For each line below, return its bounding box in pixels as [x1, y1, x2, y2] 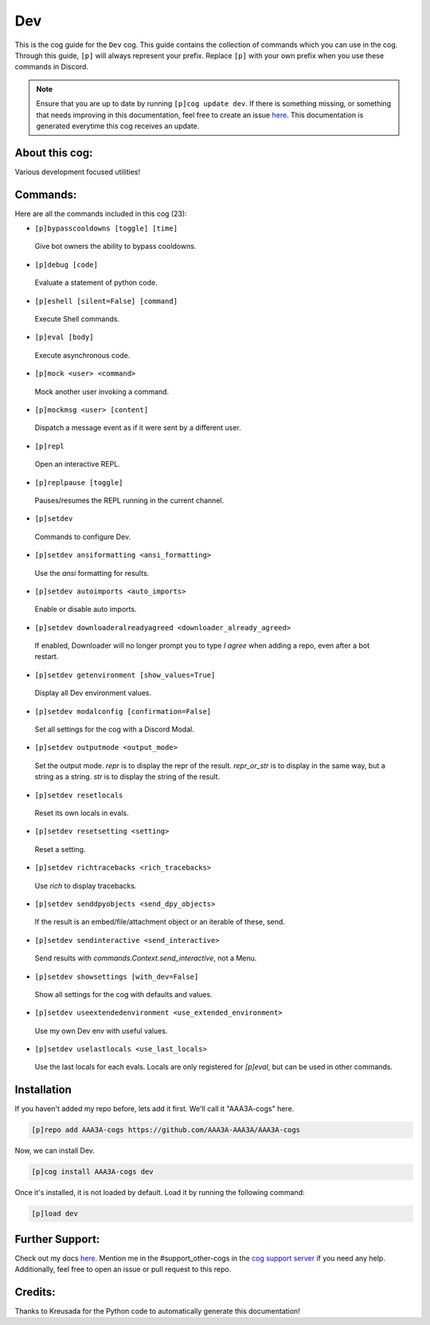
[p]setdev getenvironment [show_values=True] [34, 670, 216, 680]
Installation [14, 1083, 72, 1097]
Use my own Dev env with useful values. [34, 1026, 168, 1035]
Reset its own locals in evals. [34, 808, 129, 818]
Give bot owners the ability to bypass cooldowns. [34, 242, 197, 251]
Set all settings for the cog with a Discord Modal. [34, 724, 194, 734]
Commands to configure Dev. [34, 531, 131, 542]
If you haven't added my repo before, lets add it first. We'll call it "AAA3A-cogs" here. [14, 1104, 295, 1114]
